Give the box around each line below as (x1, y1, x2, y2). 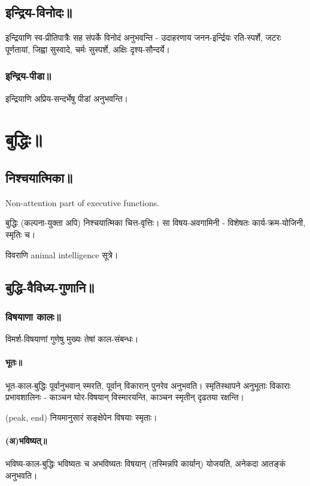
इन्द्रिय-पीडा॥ (5, 68, 51, 83)
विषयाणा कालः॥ (5, 309, 61, 324)
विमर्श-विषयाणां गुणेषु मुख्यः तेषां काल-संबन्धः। (5, 333, 139, 345)
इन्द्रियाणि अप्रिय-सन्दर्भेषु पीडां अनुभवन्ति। (5, 92, 129, 104)
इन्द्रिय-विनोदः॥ (5, 3, 72, 22)
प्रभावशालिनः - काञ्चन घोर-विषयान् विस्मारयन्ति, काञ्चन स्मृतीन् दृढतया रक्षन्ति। (5, 391, 244, 403)
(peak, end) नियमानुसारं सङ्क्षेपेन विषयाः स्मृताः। (5, 410, 157, 423)
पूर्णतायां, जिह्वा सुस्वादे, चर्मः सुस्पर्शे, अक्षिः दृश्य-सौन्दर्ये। (5, 43, 170, 55)
